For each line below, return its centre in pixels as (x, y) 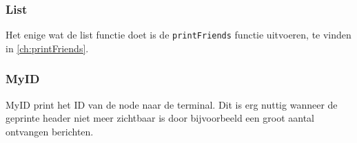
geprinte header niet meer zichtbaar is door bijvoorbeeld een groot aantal (160, 118)
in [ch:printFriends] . (47, 48)
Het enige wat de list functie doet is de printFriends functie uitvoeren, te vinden (178, 35)
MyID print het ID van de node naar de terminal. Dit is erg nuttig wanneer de (172, 104)
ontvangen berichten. (50, 131)
